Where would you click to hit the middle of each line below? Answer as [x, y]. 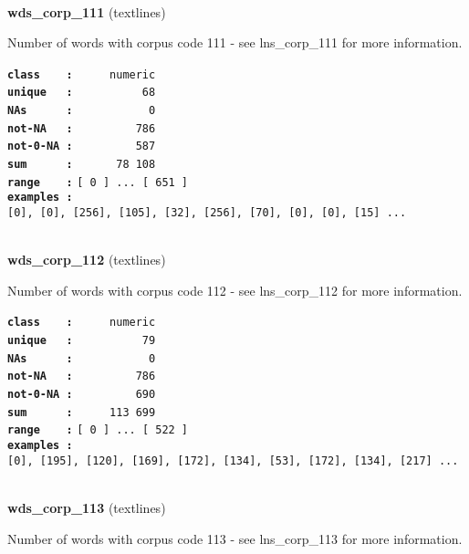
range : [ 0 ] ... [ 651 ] [98, 182]
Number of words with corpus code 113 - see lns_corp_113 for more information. [235, 538]
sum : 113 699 [82, 412]
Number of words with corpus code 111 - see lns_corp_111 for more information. [235, 42]
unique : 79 [82, 341]
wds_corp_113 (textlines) [87, 507]
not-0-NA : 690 [82, 395]
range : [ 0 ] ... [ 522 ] [98, 430]
